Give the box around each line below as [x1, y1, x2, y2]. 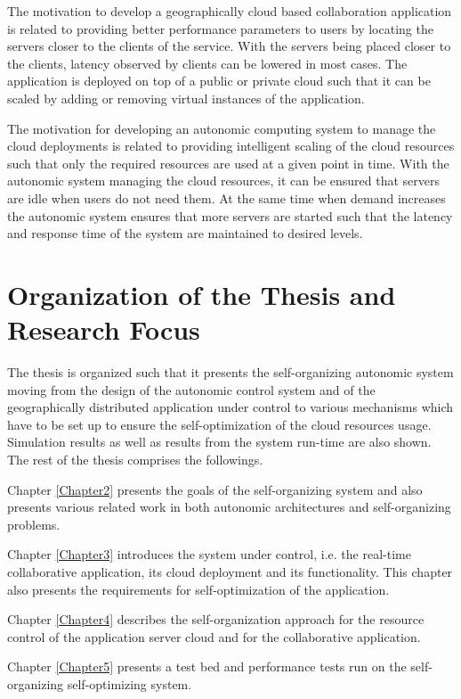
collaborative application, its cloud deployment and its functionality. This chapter [7, 562, 453, 580]
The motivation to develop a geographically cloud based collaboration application [7, 2, 452, 20]
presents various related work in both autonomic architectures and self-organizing [7, 498, 451, 516]
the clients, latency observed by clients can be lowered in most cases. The [7, 53, 408, 72]
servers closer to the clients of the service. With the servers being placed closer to [7, 37, 451, 55]
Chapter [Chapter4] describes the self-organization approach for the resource [7, 610, 425, 629]
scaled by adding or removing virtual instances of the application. [7, 88, 365, 107]
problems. [7, 514, 61, 533]
